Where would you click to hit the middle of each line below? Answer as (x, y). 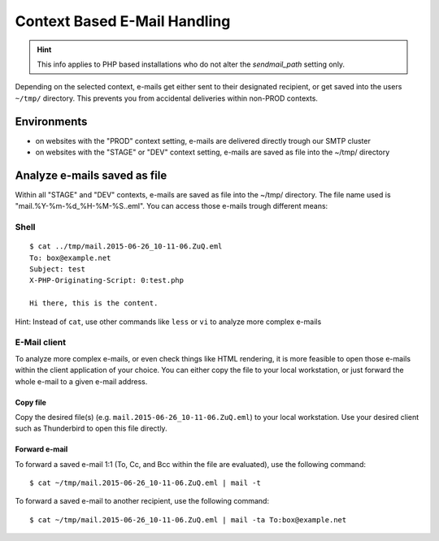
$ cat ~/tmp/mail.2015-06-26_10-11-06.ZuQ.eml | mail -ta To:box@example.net (188, 519)
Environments (51, 121)
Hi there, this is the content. (94, 303)
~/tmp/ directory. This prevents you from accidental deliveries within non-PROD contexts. (167, 98)
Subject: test (57, 269)
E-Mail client (41, 343)
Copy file (30, 402)
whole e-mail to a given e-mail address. (81, 381)
